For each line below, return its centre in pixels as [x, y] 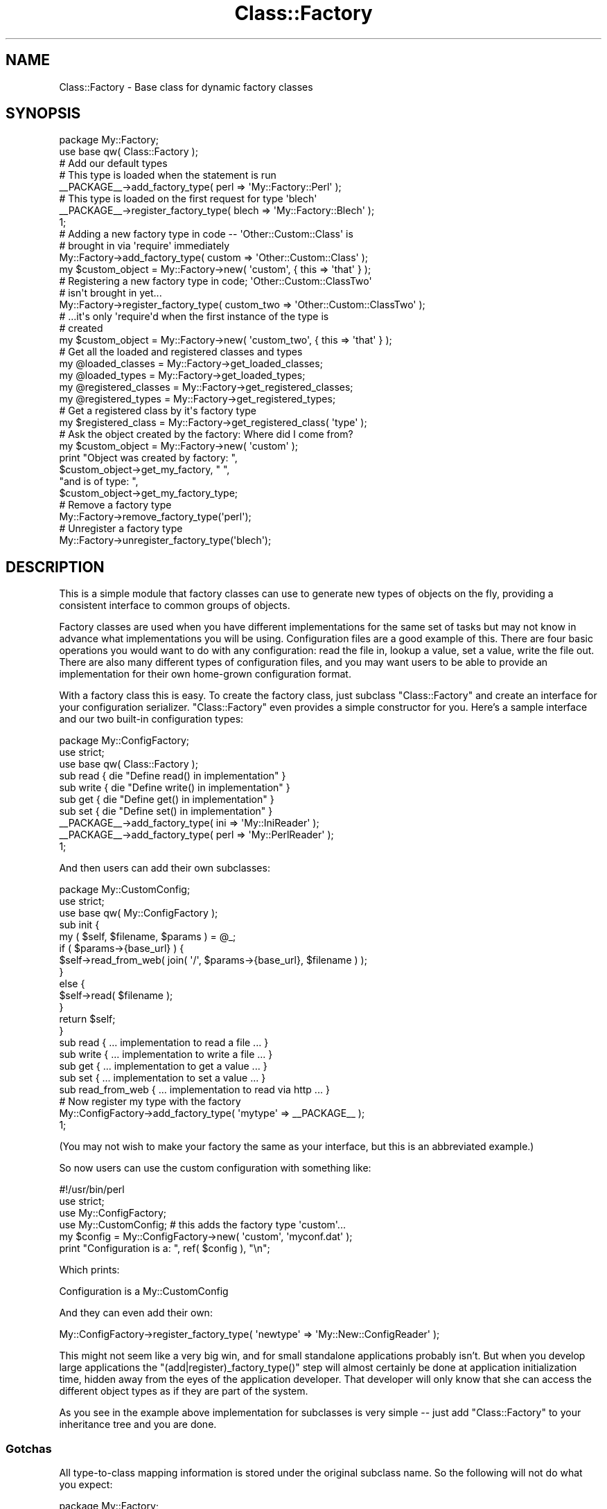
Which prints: [89, 1270]
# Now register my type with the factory [150, 1102]
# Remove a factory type [115, 505]
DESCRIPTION [55, 567]
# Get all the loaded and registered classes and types [181, 352]
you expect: [86, 1485]
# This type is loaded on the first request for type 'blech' [188, 199]
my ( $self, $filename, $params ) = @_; [148, 937]
